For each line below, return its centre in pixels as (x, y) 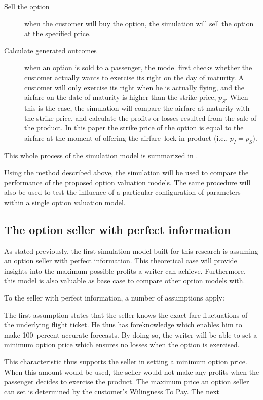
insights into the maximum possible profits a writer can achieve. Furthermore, (125, 270)
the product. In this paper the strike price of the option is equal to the (134, 128)
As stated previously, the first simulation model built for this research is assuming (131, 251)
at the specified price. (58, 33)
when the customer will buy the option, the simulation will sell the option (139, 23)
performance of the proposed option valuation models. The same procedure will (127, 182)
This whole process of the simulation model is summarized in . (101, 155)
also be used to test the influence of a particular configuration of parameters (122, 192)
